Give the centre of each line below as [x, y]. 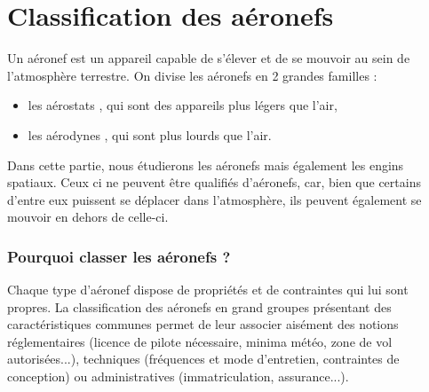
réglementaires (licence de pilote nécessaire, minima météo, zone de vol [200, 341]
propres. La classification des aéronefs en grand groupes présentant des [199, 306]
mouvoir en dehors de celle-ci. [88, 217]
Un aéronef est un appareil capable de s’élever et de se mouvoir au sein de [209, 58]
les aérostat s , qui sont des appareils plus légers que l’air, [183, 105]
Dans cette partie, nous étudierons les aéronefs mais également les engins [206, 165]
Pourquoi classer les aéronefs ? [119, 256]
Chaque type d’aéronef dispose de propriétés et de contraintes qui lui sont [208, 290]
